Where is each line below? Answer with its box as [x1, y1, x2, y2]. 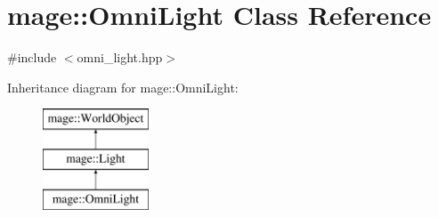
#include [7, 48, 57, 67]
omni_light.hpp [77, 48, 163, 67]
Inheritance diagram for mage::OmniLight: [7, 77, 239, 96]
